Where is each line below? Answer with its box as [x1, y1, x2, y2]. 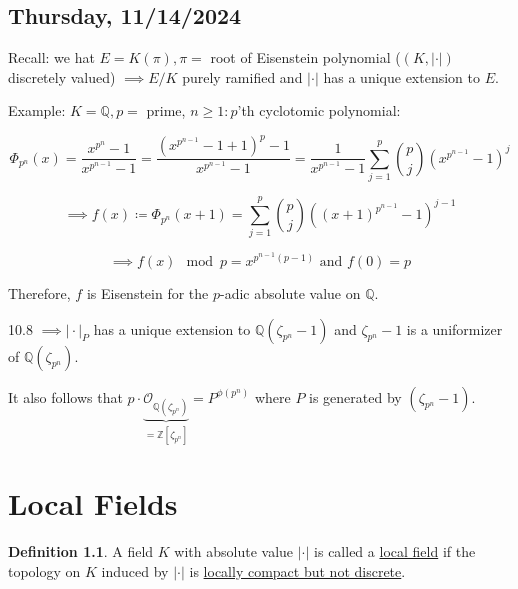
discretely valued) [8, 66, 116, 87]
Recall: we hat [8, 47, 95, 68]
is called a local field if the [314, 541, 476, 562]
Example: [8, 100, 66, 121]
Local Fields [8, 483, 178, 524]
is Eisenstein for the [86, 283, 209, 303]
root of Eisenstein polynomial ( [210, 47, 401, 68]
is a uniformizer [406, 318, 503, 339]
